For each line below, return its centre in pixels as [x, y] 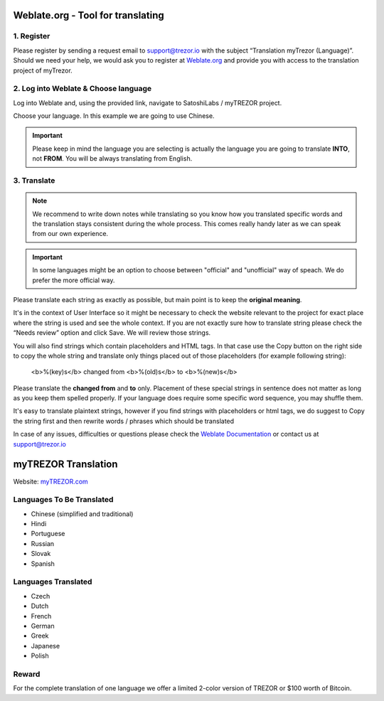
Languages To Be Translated [63, 500]
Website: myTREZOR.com [50, 481]
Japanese [46, 646]
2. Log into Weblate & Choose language [82, 89]
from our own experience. [70, 234]
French [41, 616]
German [43, 626]
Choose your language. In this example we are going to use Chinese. [114, 116]
